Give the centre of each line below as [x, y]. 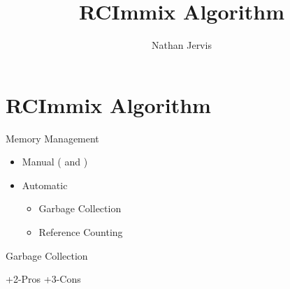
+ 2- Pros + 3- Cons [43, 279]
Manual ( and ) [55, 162]
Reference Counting [81, 232]
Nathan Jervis [182, 45]
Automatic [45, 185]
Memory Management [52, 138]
